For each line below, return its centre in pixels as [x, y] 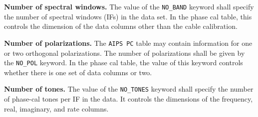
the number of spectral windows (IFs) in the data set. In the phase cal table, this [128, 16]
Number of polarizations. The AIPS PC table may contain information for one [128, 43]
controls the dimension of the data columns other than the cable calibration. [121, 26]
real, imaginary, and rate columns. [56, 108]
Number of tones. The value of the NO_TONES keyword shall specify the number [129, 89]
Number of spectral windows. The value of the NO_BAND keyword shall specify [129, 6]
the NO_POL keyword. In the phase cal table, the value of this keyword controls [124, 62]
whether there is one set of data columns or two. [78, 72]
